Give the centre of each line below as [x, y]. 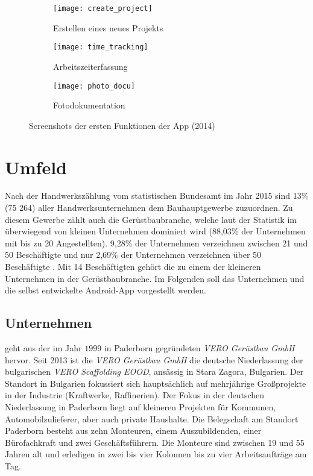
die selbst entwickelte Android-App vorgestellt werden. [106, 290]
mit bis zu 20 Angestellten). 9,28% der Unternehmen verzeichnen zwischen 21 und [156, 243]
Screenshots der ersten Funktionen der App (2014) [122, 125]
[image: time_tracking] [101, 47]
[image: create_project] [103, 8]
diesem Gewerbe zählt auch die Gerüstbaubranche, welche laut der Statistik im [151, 219]
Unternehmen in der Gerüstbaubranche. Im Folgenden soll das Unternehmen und [155, 278]
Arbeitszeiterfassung [90, 66]
